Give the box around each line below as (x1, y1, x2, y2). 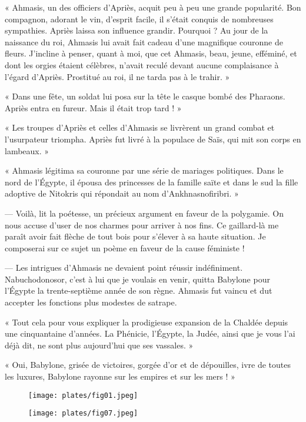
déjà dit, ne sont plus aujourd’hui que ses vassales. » (5, 338, 194, 351)
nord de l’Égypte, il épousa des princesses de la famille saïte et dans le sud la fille (5, 175, 298, 188)
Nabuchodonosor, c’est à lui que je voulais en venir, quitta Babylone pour (5, 273, 270, 285)
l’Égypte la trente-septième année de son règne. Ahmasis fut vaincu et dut (5, 284, 272, 297)
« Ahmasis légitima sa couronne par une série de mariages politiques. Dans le (5, 164, 284, 177)
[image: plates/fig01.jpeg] (28, 391, 138, 400)
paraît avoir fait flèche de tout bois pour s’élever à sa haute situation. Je (5, 230, 266, 242)
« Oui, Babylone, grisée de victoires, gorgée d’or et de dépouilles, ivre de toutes (5, 358, 291, 371)
